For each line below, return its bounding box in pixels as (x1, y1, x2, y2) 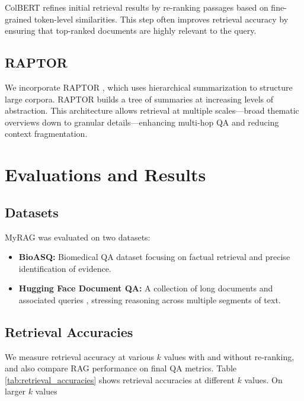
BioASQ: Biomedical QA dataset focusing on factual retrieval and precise (18, 251, 290, 263)
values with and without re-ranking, (164, 350, 295, 362)
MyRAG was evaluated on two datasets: (5, 230, 151, 243)
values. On (244, 373, 283, 386)
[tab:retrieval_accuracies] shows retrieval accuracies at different (5, 373, 235, 386)
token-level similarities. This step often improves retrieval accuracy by (34, 12, 289, 25)
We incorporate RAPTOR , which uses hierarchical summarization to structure (5, 81, 293, 93)
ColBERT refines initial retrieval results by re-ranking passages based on (5, 1, 268, 13)
